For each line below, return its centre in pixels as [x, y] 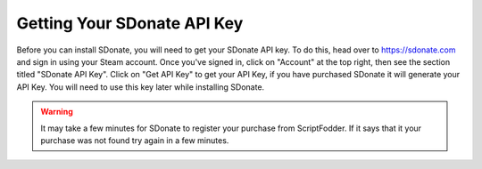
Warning [57, 112]
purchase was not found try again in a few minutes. [135, 140]
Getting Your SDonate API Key [130, 23]
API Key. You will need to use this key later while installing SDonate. [141, 87]
